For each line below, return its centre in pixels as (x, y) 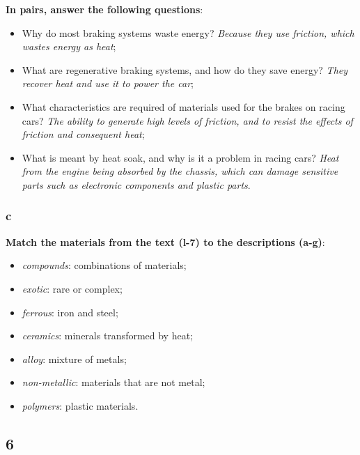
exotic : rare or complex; (72, 288)
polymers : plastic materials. (80, 405)
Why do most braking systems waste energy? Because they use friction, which (188, 32)
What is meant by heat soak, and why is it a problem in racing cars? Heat (180, 157)
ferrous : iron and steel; (70, 312)
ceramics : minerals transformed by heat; (108, 336)
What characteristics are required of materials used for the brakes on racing (183, 106)
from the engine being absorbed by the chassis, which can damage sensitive (180, 171)
